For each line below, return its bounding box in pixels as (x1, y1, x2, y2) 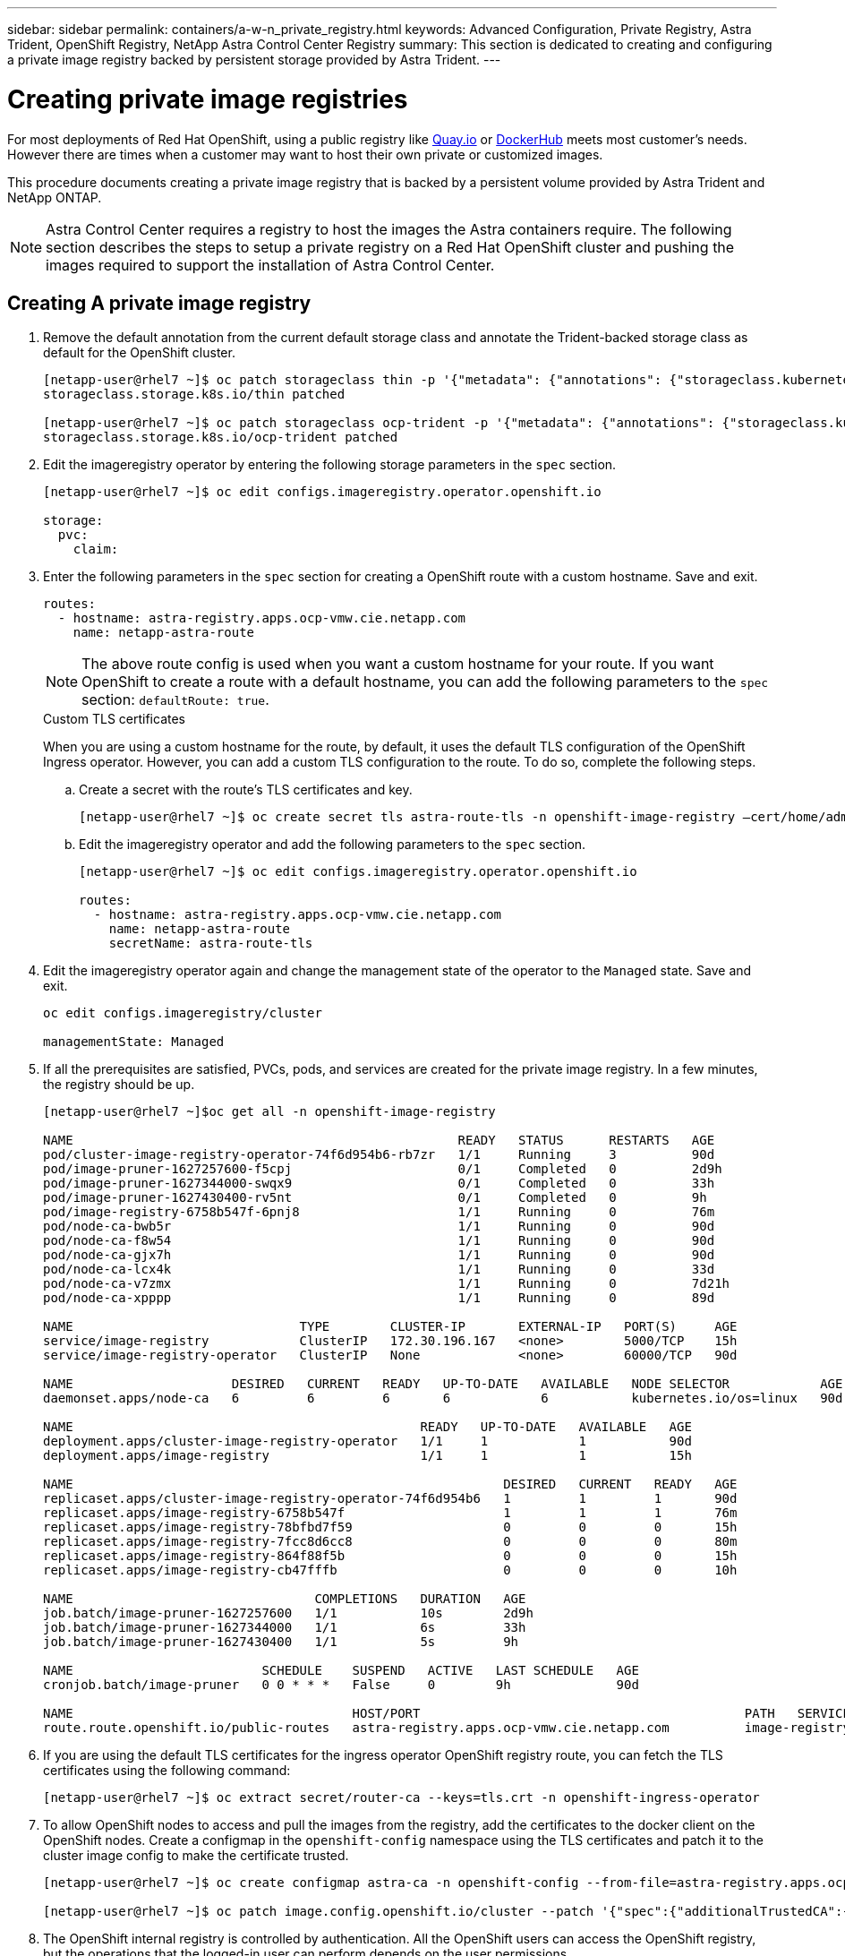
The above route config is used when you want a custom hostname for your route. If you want (81, 655, 714, 673)
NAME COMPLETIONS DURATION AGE (43, 1591, 526, 1607)
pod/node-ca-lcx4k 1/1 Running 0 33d (43, 1262, 715, 1277)
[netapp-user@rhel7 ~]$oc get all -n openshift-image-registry (43, 1104, 496, 1120)
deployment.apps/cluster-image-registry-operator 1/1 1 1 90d (43, 1434, 692, 1449)
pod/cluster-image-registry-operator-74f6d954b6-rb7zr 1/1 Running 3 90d (43, 1147, 715, 1162)
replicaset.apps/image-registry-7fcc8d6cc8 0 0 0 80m (43, 1534, 738, 1549)
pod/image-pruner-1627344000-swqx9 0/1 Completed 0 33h (43, 1176, 715, 1191)
